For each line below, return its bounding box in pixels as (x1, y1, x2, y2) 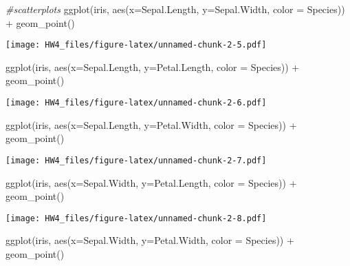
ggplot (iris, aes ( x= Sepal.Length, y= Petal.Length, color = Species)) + (6, 59, 300, 74)
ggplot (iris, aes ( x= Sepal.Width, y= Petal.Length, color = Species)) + (6, 175, 297, 190)
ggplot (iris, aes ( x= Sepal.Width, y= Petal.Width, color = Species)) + (6, 233, 294, 247)
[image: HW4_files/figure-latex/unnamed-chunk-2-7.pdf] (6, 155, 267, 165)
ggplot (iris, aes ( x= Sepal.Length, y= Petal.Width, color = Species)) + (6, 117, 297, 132)
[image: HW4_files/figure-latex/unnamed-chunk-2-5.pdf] (6, 40, 267, 50)
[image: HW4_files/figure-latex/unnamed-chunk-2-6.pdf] (6, 98, 267, 108)
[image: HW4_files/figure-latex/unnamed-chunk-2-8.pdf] (6, 213, 267, 223)
